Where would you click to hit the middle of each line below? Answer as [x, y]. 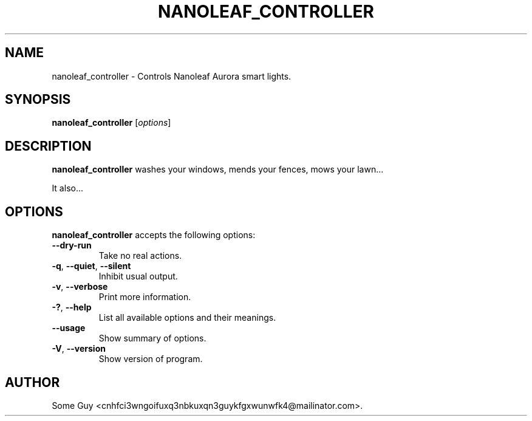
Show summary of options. [152, 338]
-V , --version [79, 349]
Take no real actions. [140, 256]
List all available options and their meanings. [187, 318]
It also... [68, 188]
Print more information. [145, 297]
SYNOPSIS [38, 100]
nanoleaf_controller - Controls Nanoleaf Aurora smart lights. [172, 76]
